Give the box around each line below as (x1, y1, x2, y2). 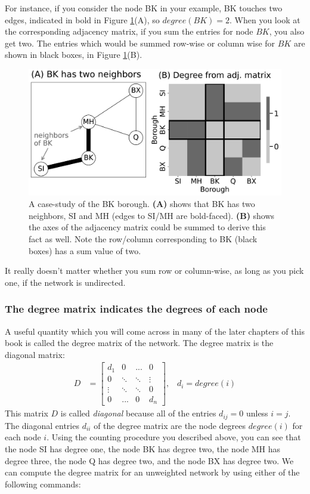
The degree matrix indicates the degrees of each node (5, 301, 268, 316)
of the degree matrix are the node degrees (94, 419, 246, 431)
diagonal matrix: (5, 348, 65, 360)
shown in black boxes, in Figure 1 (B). (5, 48, 142, 61)
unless (246, 407, 268, 419)
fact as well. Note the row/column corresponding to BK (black (29, 232, 258, 245)
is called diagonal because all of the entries (60, 407, 216, 419)
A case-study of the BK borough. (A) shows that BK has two (29, 197, 255, 210)
